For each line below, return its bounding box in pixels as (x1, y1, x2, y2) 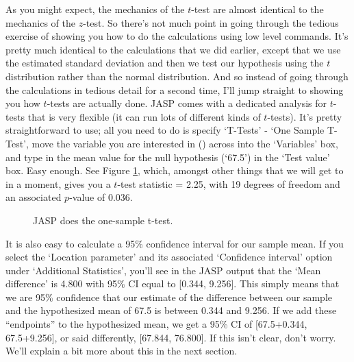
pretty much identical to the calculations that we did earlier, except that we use (5, 42, 341, 56)
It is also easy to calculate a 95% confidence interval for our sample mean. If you (5, 236, 344, 250)
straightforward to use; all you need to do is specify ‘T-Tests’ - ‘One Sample (5, 123, 325, 137)
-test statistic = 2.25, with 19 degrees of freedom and (117, 176, 340, 191)
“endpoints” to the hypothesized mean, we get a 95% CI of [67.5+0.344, (5, 317, 307, 331)
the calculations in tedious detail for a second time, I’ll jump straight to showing (5, 82, 344, 97)
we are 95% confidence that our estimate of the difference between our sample (5, 289, 333, 304)
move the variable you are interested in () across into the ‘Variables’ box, (31, 136, 338, 150)
